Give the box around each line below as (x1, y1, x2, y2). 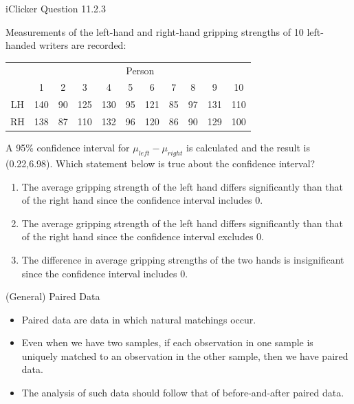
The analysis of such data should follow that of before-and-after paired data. (21, 385, 344, 400)
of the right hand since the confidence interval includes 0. (21, 193, 263, 207)
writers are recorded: (39, 38, 126, 52)
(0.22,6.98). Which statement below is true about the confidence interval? (5, 156, 316, 170)
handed (5, 38, 36, 52)
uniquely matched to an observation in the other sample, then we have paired (21, 348, 349, 363)
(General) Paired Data (5, 289, 100, 304)
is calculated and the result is (186, 140, 310, 155)
